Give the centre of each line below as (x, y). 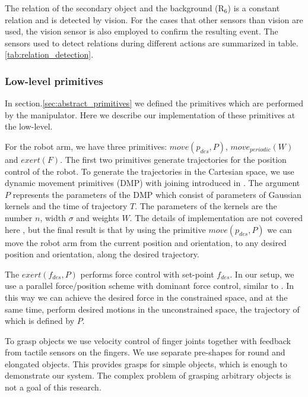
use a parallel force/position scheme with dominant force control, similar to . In (150, 286)
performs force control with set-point (147, 274)
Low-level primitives (54, 81)
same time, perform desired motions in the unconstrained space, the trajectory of (152, 309)
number (19, 217)
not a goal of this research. (53, 387)
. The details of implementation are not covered (216, 217)
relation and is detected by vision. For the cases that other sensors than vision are (154, 19)
